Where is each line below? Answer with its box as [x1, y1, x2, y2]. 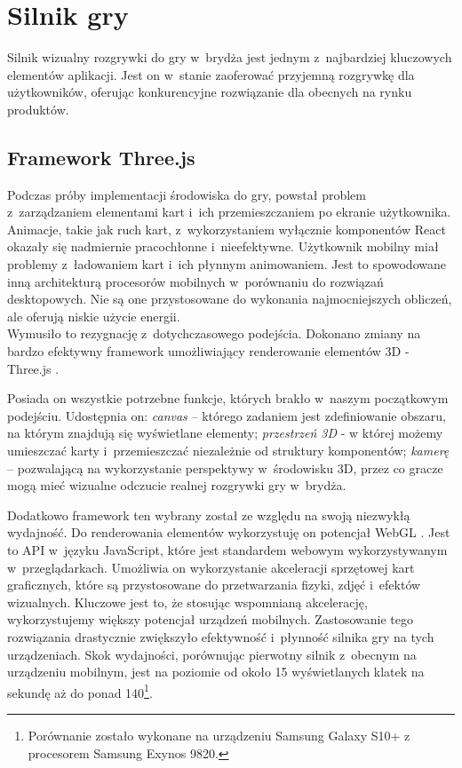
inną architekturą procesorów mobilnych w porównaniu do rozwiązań [7, 272, 384, 290]
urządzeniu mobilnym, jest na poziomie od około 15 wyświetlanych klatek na [7, 662, 425, 681]
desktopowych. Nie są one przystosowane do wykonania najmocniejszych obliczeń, [7, 289, 452, 308]
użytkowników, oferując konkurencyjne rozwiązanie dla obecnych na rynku [7, 83, 412, 101]
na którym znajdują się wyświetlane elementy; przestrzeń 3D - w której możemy [7, 424, 443, 442]
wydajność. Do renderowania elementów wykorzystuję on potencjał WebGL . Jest [7, 523, 450, 542]
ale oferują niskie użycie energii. [7, 306, 180, 325]
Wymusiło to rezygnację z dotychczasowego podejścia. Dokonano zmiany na [7, 324, 421, 343]
